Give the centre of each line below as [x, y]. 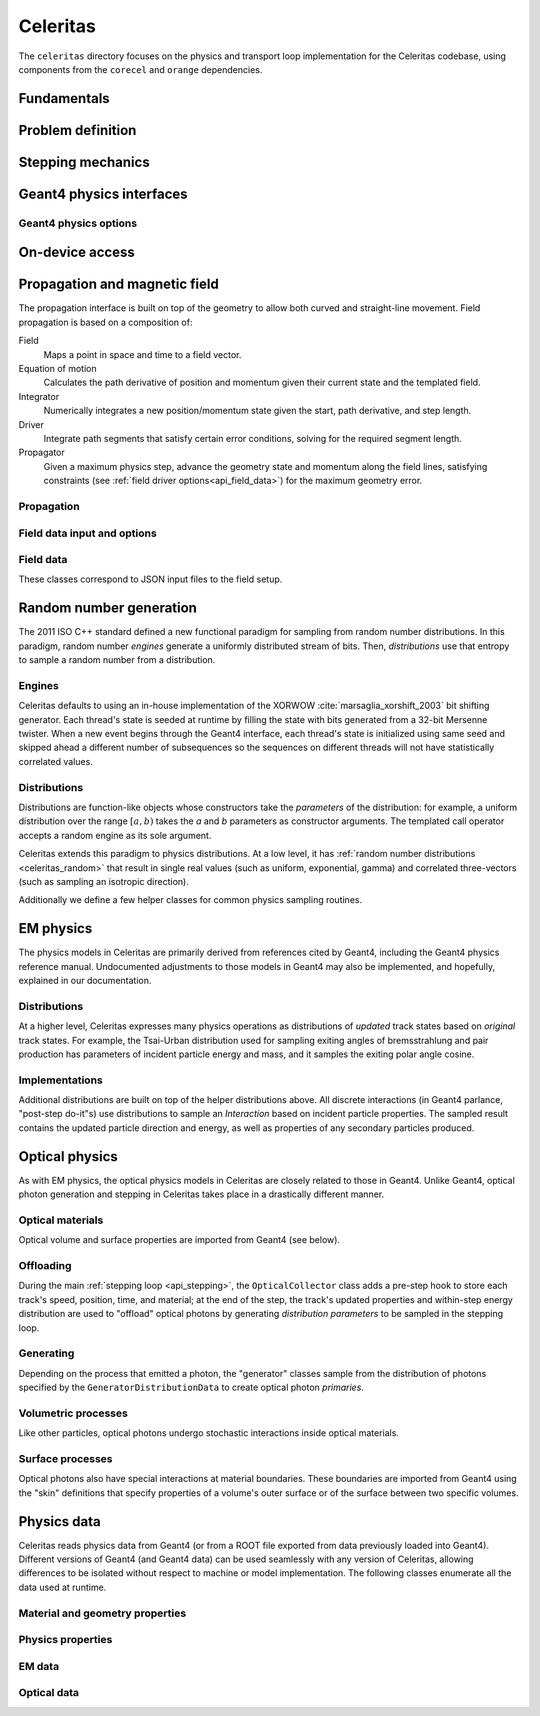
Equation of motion [57, 369]
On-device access [76, 252]
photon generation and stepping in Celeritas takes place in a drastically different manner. [201, 1194]
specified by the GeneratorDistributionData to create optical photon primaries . [191, 1387]
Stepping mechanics [84, 161]
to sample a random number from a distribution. [117, 660]
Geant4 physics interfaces [103, 193]
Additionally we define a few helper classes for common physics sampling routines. [190, 900]
